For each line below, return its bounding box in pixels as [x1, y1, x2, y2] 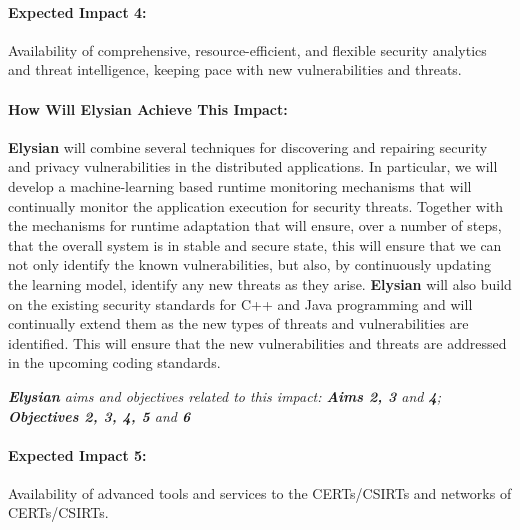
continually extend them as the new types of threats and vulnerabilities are [8, 313, 469, 334]
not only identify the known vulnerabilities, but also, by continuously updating [8, 254, 491, 275]
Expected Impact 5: [8, 444, 147, 465]
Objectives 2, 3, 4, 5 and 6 [8, 405, 191, 426]
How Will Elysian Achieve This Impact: [8, 98, 288, 119]
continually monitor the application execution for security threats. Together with [8, 195, 504, 216]
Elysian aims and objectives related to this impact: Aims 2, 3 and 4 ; [8, 385, 442, 406]
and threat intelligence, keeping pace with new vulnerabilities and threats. [8, 59, 462, 80]
